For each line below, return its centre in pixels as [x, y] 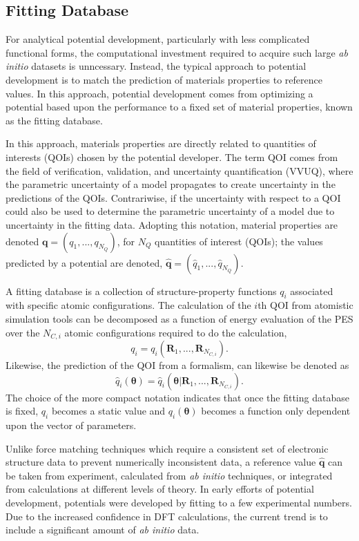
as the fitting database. [54, 120]
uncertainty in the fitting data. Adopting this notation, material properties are [172, 224]
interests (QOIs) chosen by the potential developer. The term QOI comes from [172, 156]
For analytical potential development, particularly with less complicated [158, 39]
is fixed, [22, 411]
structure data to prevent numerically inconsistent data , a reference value [161, 462]
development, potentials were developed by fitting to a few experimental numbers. [179, 502]
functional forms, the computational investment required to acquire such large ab [177, 52]
